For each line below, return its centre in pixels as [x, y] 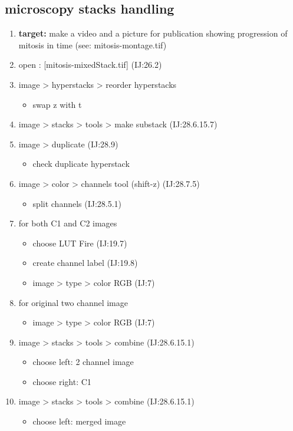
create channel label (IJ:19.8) [85, 263]
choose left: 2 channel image [83, 362]
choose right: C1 [62, 381]
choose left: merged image [79, 421]
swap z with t [57, 104]
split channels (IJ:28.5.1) [77, 203]
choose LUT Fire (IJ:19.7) [80, 243]
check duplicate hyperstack [81, 164]
